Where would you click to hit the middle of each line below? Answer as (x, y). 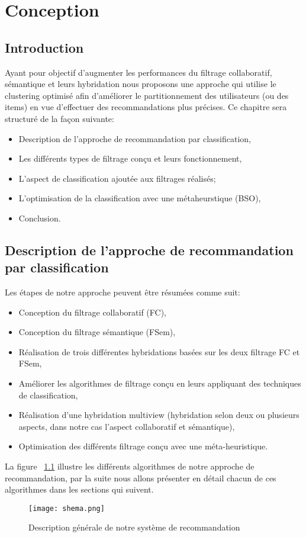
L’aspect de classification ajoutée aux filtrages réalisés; (117, 178)
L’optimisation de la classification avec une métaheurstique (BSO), (140, 198)
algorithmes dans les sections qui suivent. (79, 489)
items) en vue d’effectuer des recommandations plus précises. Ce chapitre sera (146, 107)
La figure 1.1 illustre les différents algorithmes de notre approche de (130, 466)
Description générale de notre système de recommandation (134, 527)
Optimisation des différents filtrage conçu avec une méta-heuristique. (143, 446)
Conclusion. (40, 218)
